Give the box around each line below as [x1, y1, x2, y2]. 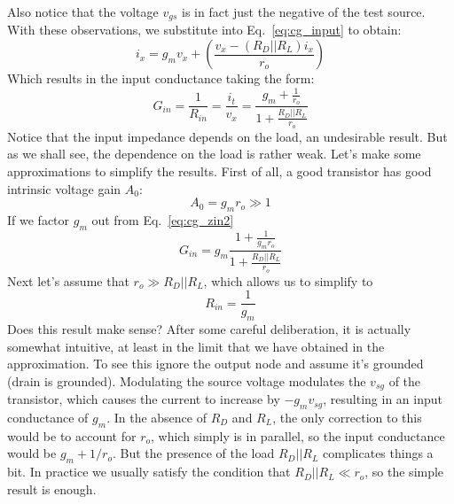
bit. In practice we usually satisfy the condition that [7, 462, 291, 481]
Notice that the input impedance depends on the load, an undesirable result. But [7, 127, 448, 145]
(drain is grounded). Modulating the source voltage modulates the [7, 371, 366, 390]
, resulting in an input [323, 390, 443, 408]
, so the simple [364, 462, 444, 481]
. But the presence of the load [112, 444, 275, 462]
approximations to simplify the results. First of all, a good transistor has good [7, 162, 432, 180]
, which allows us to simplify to [203, 271, 373, 290]
